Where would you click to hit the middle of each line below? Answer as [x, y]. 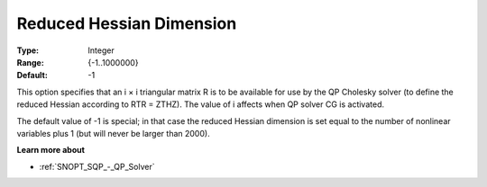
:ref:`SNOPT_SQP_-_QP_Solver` [97, 166]
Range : [30, 62]
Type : [28, 50]
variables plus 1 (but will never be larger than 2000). [114, 133]
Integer [101, 50]
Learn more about [51, 150]
